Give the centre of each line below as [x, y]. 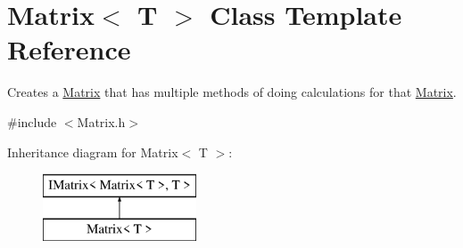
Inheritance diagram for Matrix [93, 152]
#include [32, 121]
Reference [69, 49]
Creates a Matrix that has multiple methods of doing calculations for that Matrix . [232, 92]
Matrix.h [101, 121]
